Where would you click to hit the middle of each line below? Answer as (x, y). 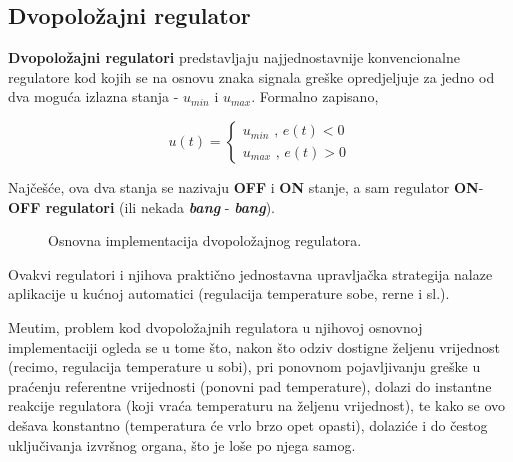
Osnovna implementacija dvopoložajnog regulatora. (205, 240)
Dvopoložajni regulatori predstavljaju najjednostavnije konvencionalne (234, 57)
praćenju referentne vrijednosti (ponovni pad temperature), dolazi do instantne (250, 385)
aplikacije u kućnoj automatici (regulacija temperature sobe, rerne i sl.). (229, 293)
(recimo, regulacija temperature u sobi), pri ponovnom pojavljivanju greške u (244, 366)
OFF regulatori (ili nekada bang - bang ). (141, 206)
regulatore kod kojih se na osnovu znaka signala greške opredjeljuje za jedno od (251, 76)
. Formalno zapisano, (315, 96)
